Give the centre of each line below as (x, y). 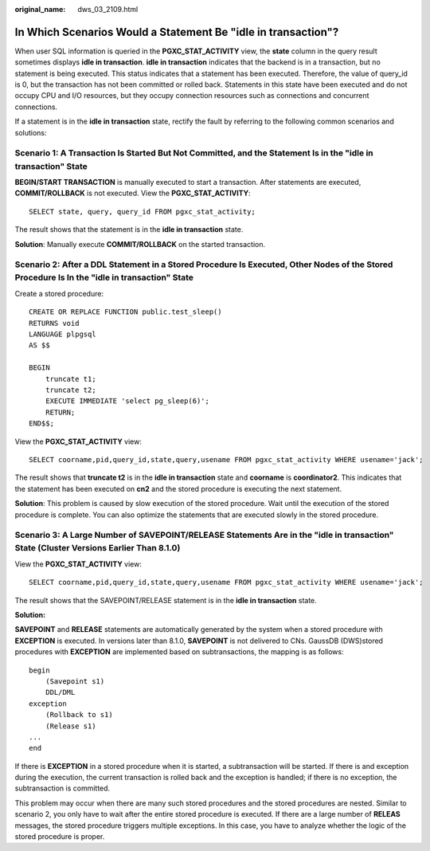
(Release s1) (70, 726)
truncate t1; (70, 379)
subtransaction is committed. (63, 788)
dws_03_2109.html (108, 9)
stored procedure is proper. (60, 837)
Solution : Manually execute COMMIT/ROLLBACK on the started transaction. (140, 244)
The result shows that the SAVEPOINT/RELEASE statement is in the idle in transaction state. (166, 600)
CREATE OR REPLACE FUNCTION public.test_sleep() (125, 312)
